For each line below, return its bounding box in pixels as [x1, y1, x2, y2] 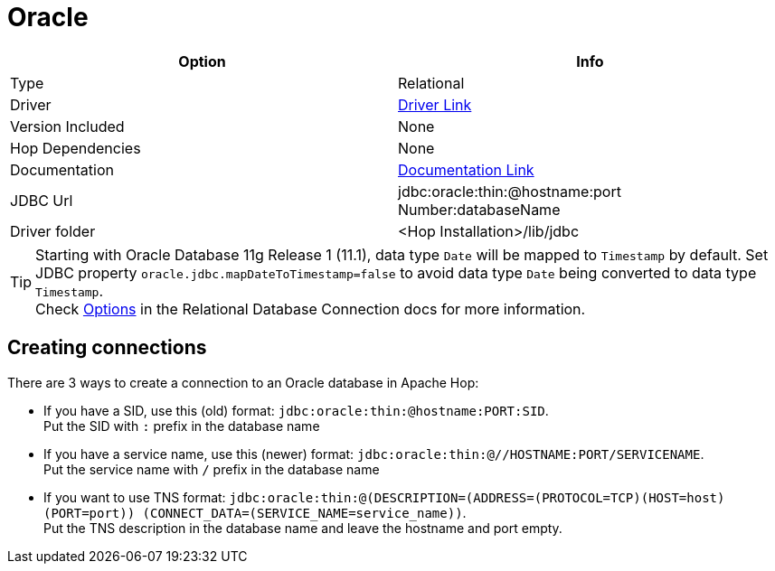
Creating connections [7, 336, 207, 360]
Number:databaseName [398, 200, 561, 219]
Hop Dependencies [10, 138, 141, 157]
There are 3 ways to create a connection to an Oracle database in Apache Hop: [7, 374, 479, 390]
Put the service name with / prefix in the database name [43, 461, 380, 477]
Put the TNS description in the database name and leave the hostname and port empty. [43, 520, 562, 536]
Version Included [10, 117, 125, 136]
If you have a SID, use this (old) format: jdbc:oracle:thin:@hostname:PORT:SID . [43, 402, 549, 418]
